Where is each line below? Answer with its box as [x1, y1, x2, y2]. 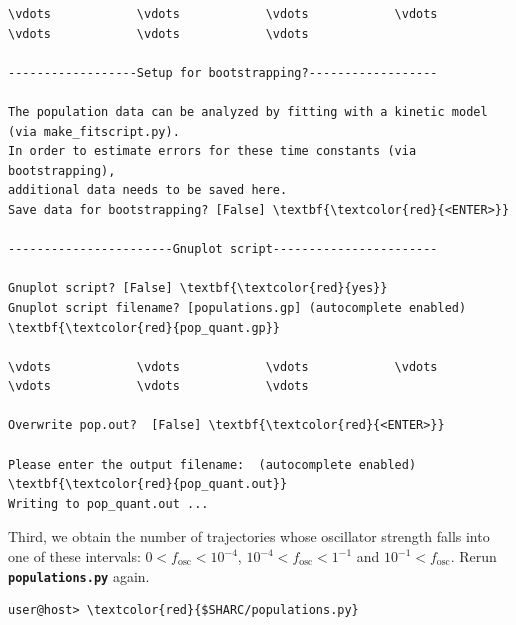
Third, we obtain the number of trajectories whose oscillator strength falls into [8, 526, 490, 547]
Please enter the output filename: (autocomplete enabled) [8, 457, 417, 472]
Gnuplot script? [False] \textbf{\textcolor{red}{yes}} [8, 281, 388, 296]
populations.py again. [8, 565, 150, 586]
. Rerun [450, 546, 497, 567]
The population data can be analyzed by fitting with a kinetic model [8, 104, 488, 119]
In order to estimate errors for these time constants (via [8, 144, 417, 159]
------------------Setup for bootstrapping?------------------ [8, 65, 438, 80]
